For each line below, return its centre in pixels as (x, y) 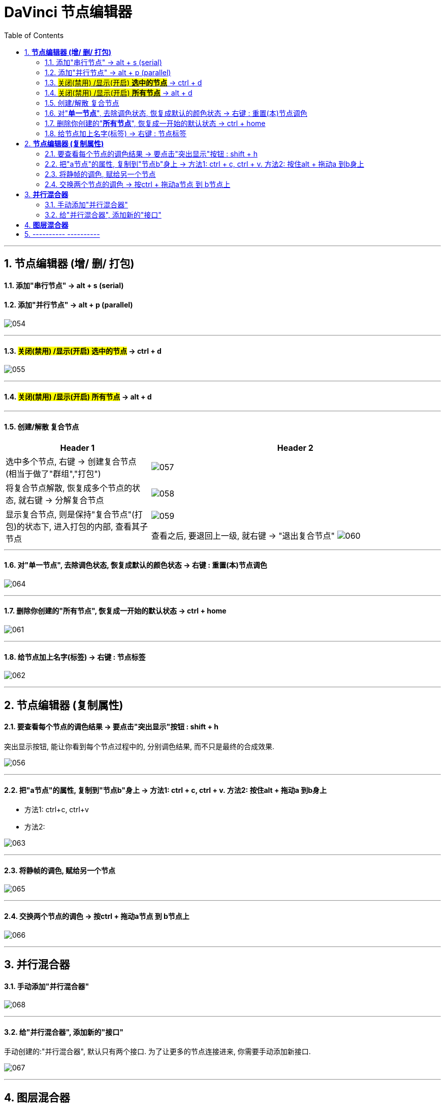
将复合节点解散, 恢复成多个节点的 (69, 488)
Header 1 (77, 448)
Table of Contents (34, 35)
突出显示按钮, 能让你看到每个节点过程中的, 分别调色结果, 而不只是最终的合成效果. (139, 746)
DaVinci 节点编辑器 (68, 12)
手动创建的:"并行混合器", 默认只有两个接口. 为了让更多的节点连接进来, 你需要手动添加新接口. (157, 1052)
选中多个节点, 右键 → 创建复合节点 (71, 461)
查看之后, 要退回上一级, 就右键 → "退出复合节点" (243, 535)
